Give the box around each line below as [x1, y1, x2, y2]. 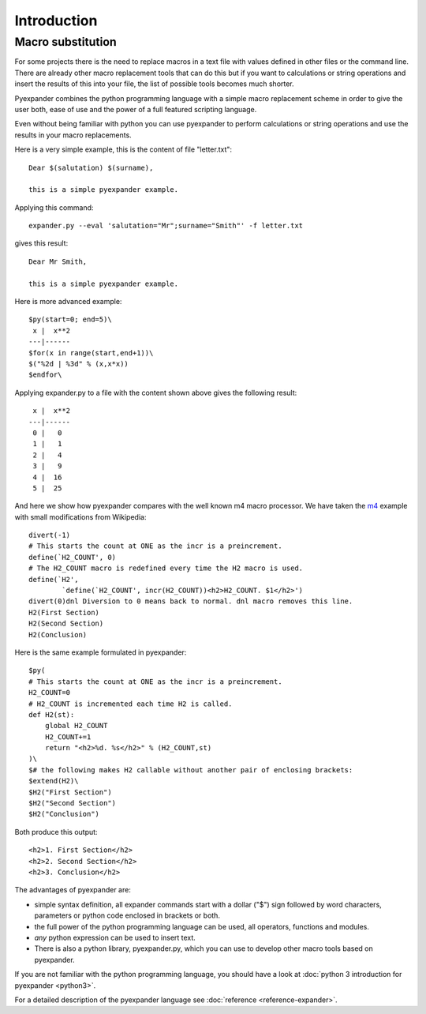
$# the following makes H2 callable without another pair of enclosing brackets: [28, 765, 353, 774]
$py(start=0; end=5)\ [28, 315, 112, 324]
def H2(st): [28, 710, 75, 719]
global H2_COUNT [44, 721, 108, 730]
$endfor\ [28, 370, 62, 379]
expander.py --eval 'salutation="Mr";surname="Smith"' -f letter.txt [28, 221, 304, 231]
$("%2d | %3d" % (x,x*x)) [28, 359, 129, 368]
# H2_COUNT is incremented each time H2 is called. [28, 699, 233, 708]
